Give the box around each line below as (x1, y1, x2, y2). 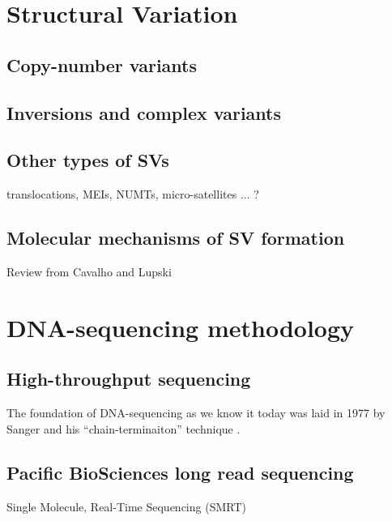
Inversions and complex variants (6, 100, 282, 125)
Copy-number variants (6, 52, 198, 77)
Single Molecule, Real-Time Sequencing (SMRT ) (6, 498, 246, 515)
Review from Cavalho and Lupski (6, 263, 172, 280)
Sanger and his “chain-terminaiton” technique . (6, 420, 241, 437)
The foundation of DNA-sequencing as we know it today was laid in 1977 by (6, 404, 386, 421)
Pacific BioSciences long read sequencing (6, 459, 354, 485)
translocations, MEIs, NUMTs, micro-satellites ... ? (6, 186, 259, 203)
